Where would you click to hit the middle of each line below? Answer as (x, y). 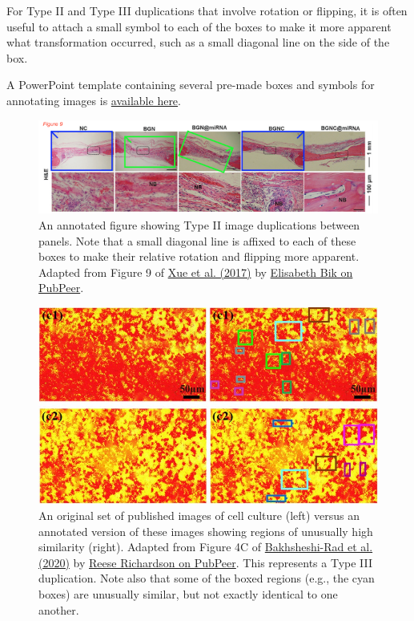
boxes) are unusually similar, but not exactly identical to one (188, 593)
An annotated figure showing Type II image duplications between (199, 225)
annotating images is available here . (94, 100)
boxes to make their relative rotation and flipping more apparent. (199, 256)
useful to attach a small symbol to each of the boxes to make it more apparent (199, 26)
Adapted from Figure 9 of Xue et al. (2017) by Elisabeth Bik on (196, 272)
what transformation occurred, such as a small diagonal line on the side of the (198, 42)
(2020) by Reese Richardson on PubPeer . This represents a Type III (206, 562)
